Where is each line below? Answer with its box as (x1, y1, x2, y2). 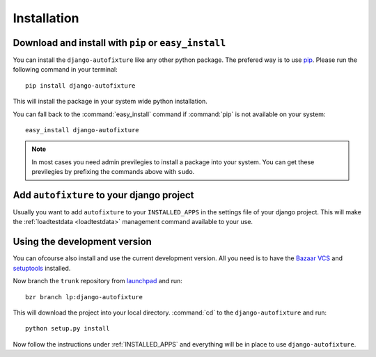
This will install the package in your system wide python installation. (13, 97, 208, 106)
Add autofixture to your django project (13, 189, 194, 201)
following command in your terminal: (13, 65, 118, 74)
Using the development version (13, 236, 152, 248)
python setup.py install (25, 324, 110, 333)
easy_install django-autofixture (25, 126, 139, 134)
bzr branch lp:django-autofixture (25, 293, 143, 301)
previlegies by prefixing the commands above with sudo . (31, 168, 195, 176)
